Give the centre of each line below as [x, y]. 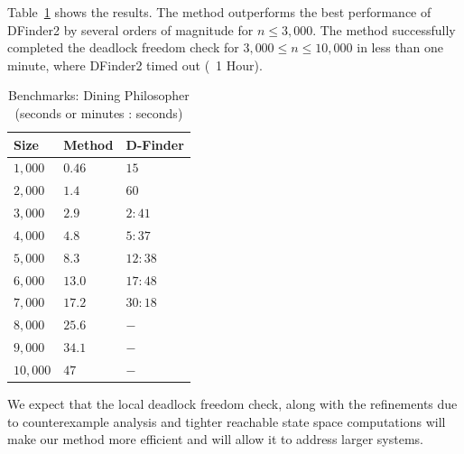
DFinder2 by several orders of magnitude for [130, 29]
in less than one [400, 47]
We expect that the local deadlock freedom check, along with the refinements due [232, 404]
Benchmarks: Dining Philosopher [99, 95]
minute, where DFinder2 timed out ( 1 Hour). [135, 65]
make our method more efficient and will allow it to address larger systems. [215, 439]
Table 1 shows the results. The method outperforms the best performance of [219, 12]
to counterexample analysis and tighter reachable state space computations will [227, 421]
